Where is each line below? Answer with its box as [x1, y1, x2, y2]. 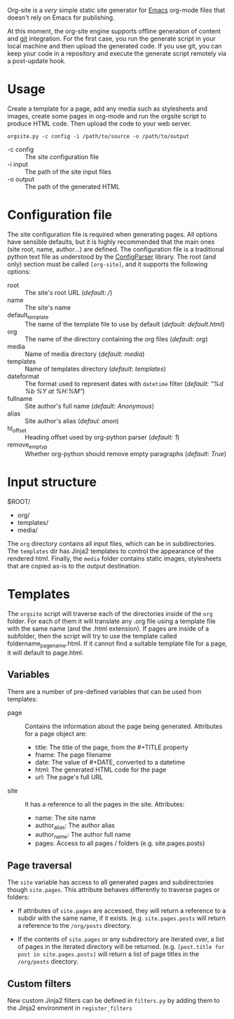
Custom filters [7, 978, 71, 990]
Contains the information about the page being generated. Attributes [25, 722, 223, 730]
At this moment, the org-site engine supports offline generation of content [7, 27, 221, 35]
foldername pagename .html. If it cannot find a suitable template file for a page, [7, 639, 228, 649]
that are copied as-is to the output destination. [7, 562, 142, 570]
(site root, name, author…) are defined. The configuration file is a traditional [7, 245, 224, 253]
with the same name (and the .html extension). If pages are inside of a [7, 624, 209, 633]
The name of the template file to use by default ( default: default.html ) [25, 320, 226, 328]
